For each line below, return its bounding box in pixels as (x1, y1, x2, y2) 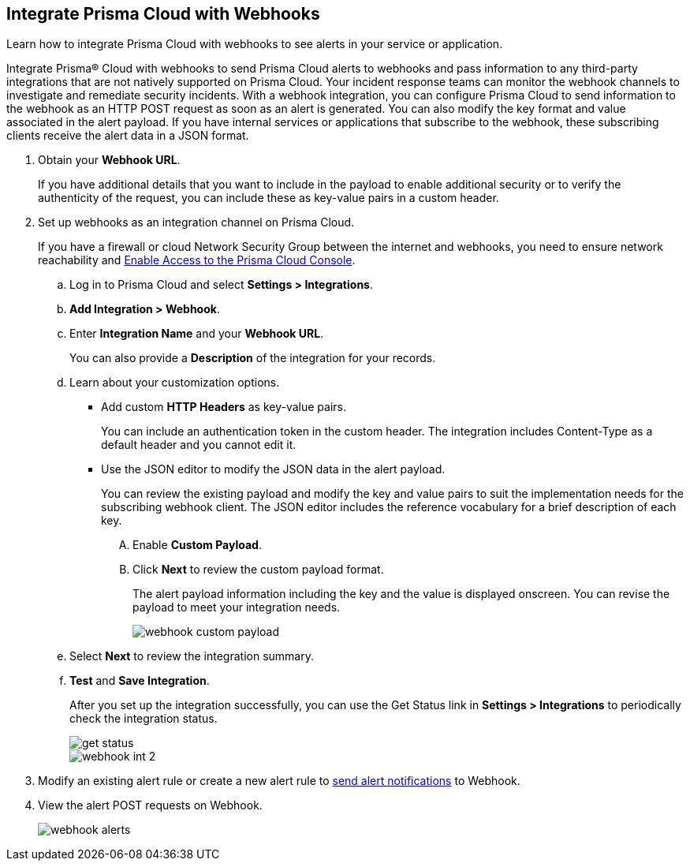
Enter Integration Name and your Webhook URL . (69, 327, 324, 341)
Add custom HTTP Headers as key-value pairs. (101, 400, 346, 414)
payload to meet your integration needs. (132, 600, 341, 615)
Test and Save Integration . (69, 674, 210, 688)
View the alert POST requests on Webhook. (38, 798, 263, 813)
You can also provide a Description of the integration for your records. (69, 351, 436, 365)
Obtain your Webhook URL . (38, 153, 181, 167)
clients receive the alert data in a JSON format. (6, 129, 249, 143)
